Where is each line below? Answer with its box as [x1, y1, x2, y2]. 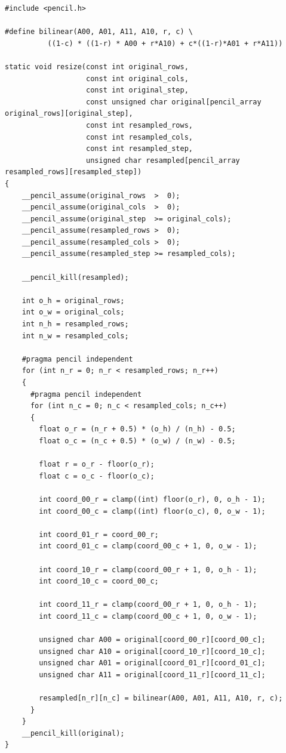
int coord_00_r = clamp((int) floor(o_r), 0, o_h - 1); [39, 495, 266, 504]
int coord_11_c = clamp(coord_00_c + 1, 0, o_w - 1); [39, 612, 257, 621]
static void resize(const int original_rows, [5, 62, 189, 71]
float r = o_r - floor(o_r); [39, 460, 155, 469]
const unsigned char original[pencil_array [86, 97, 262, 106]
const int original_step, [86, 86, 189, 95]
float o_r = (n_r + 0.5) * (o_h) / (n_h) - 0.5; [39, 425, 236, 434]
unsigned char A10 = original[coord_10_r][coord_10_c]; [39, 647, 266, 656]
